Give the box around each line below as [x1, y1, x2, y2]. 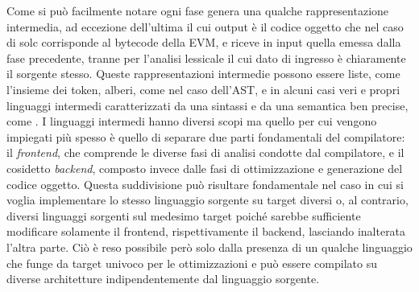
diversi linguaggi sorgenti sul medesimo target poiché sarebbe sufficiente [6, 207, 361, 224]
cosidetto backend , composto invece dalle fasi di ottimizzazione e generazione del [6, 159, 403, 176]
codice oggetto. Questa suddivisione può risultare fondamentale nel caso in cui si [6, 175, 404, 192]
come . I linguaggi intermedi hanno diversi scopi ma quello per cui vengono [6, 113, 377, 130]
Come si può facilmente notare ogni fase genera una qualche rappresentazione [6, 2, 389, 19]
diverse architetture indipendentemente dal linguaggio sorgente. [6, 270, 320, 287]
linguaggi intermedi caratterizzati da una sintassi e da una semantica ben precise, [6, 97, 409, 113]
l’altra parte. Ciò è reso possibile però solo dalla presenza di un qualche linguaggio [6, 238, 413, 255]
